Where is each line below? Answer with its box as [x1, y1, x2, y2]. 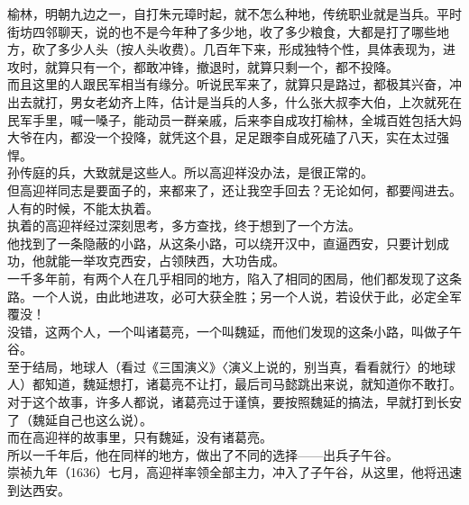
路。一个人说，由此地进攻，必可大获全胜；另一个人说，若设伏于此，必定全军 [7, 286, 462, 305]
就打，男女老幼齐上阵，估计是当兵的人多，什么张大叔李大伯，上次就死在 [32, 92, 462, 111]
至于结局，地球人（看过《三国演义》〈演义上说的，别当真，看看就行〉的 [7, 356, 430, 375]
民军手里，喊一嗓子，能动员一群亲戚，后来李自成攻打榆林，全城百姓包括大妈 [7, 110, 462, 129]
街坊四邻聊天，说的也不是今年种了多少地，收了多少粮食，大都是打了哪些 [7, 22, 437, 41]
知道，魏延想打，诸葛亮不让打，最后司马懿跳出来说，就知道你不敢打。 [44, 374, 462, 393]
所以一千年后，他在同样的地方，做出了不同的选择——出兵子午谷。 [7, 445, 399, 464]
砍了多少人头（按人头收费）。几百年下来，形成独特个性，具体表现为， [32, 40, 443, 59]
